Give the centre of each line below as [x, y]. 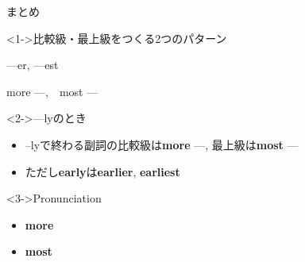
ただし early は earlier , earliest [102, 171]
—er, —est [33, 65]
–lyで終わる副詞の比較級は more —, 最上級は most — [162, 144]
